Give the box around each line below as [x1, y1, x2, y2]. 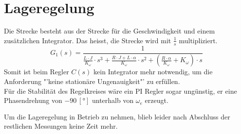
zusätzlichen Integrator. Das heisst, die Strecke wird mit [4, 35, 171, 45]
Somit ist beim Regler [4, 67, 69, 77]
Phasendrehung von [4, 95, 62, 105]
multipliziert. [179, 35, 218, 45]
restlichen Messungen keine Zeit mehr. [4, 121, 118, 131]
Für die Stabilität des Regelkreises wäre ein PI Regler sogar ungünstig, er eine [4, 85, 237, 96]
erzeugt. [145, 95, 168, 105]
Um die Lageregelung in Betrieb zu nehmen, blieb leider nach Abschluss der [4, 111, 230, 121]
